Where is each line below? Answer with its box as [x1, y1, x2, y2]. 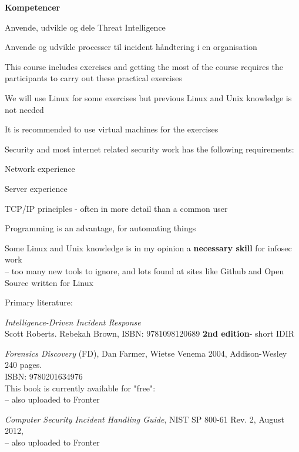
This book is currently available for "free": [5, 381, 156, 394]
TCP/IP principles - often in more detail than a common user [5, 202, 228, 214]
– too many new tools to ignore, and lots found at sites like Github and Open [5, 264, 284, 277]
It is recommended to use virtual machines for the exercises [5, 123, 219, 135]
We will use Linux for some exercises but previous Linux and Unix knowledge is [5, 91, 292, 104]
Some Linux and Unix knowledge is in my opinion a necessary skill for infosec [5, 241, 292, 254]
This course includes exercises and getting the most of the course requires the [5, 60, 284, 72]
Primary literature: [5, 296, 73, 308]
